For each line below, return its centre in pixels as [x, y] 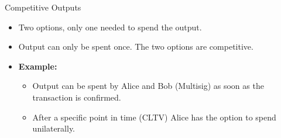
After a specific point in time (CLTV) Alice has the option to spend [154, 117]
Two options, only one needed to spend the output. [110, 27]
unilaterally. [54, 128]
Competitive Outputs [43, 7]
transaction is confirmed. [77, 97]
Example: [38, 66]
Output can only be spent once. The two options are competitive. [136, 46]
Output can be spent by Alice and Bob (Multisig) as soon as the [148, 86]
